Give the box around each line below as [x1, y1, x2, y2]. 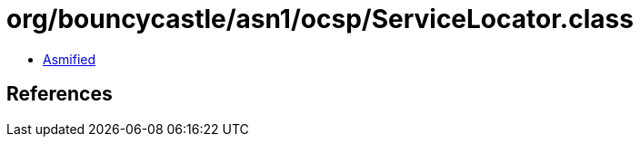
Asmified [43, 51, 96, 67]
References [6, 82, 113, 106]
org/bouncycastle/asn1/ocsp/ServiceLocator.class [6, 4, 634, 34]
